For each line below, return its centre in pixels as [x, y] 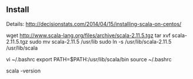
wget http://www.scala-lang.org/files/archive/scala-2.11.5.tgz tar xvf [88, 35]
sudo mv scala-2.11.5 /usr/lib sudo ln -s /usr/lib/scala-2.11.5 [100, 41]
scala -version [24, 71]
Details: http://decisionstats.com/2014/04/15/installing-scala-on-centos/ [94, 24]
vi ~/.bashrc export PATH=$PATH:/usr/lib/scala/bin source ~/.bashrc [89, 59]
